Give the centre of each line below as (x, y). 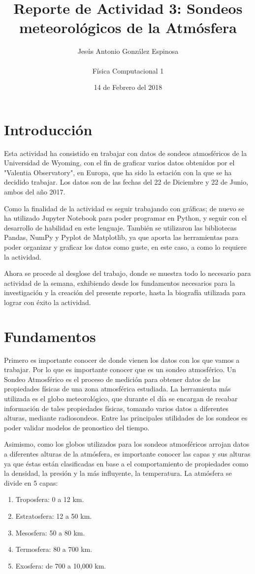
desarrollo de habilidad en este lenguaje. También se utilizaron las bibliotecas (120, 227)
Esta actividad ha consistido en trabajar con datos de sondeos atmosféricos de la (126, 153)
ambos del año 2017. (35, 191)
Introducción (48, 129)
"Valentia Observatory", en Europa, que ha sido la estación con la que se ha (118, 172)
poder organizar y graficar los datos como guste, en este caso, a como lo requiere (125, 247)
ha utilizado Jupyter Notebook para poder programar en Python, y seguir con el (126, 218)
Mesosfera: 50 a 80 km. (50, 532)
